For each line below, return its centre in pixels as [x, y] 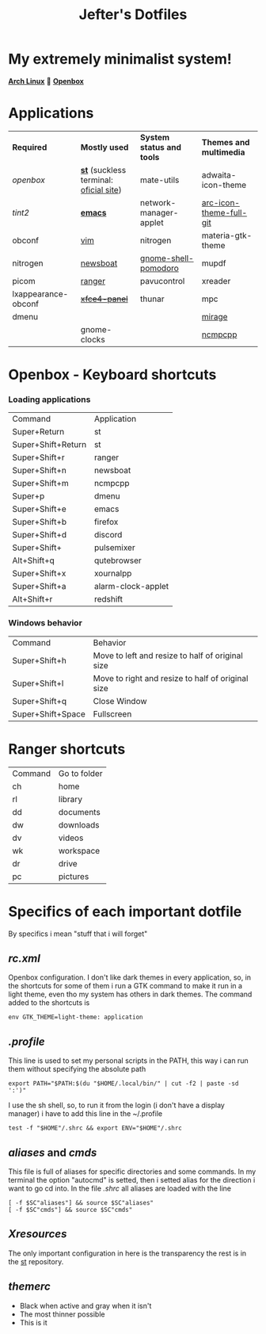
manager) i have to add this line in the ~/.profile [85, 1114]
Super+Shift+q [40, 701]
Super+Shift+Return [49, 445]
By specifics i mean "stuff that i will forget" [78, 934]
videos [71, 838]
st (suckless [103, 170]
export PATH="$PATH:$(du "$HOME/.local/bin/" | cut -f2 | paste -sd [123, 1084]
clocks [93, 339]
